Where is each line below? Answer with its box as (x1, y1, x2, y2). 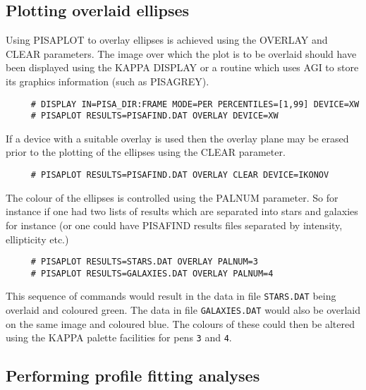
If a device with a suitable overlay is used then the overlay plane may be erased (6, 130, 349, 145)
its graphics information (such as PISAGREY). (6, 73, 209, 88)
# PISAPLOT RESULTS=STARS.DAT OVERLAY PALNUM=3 (30, 257, 258, 267)
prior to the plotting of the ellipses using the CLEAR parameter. (6, 145, 286, 159)
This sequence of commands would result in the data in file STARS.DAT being (6, 288, 336, 303)
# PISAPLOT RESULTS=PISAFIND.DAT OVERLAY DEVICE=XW (30, 111, 279, 121)
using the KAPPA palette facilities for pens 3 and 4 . (6, 330, 232, 345)
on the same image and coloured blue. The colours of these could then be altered (6, 316, 355, 331)
